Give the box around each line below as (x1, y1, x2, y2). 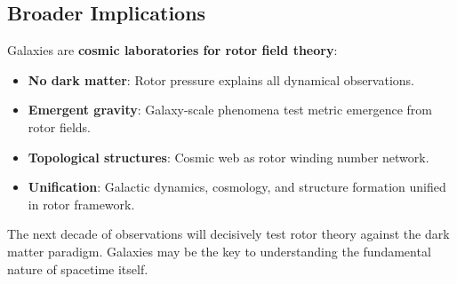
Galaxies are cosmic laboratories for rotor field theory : (7, 41, 338, 59)
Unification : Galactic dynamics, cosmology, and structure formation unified (28, 177, 446, 196)
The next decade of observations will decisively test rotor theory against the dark (7, 225, 450, 243)
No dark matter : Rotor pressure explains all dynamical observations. (28, 70, 414, 89)
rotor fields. (28, 117, 91, 136)
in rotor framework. (28, 194, 135, 213)
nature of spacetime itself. (7, 259, 148, 278)
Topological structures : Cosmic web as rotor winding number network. (28, 147, 429, 166)
